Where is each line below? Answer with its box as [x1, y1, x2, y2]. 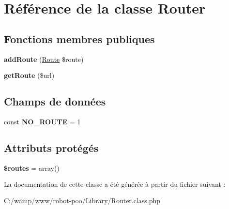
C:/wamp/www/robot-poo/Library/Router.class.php [4, 195, 161, 205]
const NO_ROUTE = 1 [4, 116, 81, 126]
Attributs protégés [4, 140, 99, 155]
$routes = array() [4, 163, 60, 173]
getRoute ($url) [4, 70, 55, 80]
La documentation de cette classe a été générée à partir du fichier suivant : [4, 179, 226, 189]
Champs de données [4, 94, 106, 109]
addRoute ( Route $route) [4, 54, 84, 64]
